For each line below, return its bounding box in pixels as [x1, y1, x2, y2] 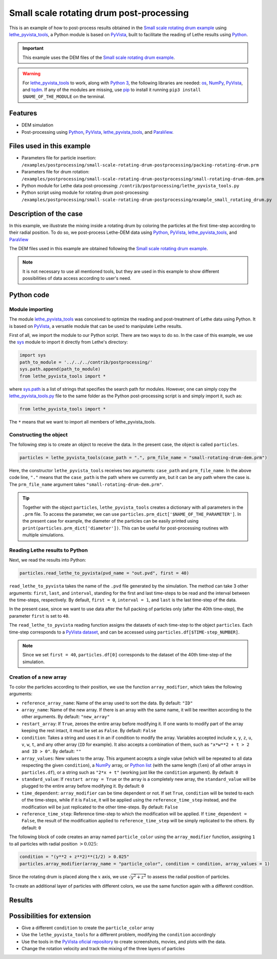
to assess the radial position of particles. [147, 873, 230, 879]
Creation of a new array [9, 674, 67, 681]
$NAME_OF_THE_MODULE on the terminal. [22, 94, 105, 100]
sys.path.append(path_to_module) [19, 367, 101, 372]
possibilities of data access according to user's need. [22, 275, 132, 281]
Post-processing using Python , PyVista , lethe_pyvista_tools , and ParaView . [21, 129, 174, 135]
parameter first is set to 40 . [9, 613, 70, 619]
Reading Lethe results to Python [9, 546, 88, 553]
